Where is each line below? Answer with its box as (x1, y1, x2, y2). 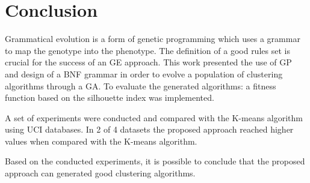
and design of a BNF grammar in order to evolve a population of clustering (5, 67, 283, 80)
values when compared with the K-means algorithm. (5, 134, 197, 147)
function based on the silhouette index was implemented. (5, 91, 214, 104)
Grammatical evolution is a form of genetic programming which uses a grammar (5, 32, 300, 45)
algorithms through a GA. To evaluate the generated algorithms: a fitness (5, 79, 276, 92)
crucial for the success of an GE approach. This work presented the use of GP (5, 56, 292, 68)
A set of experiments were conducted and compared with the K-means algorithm (5, 111, 303, 124)
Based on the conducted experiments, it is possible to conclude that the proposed (5, 155, 305, 167)
